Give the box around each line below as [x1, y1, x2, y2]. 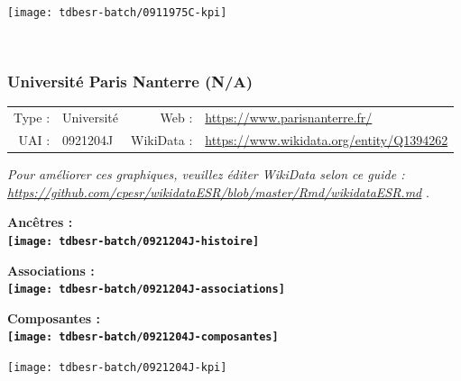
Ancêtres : [7, 213, 73, 231]
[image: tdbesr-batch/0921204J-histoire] [7, 234, 260, 248]
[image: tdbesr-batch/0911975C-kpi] [7, 6, 227, 19]
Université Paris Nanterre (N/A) [7, 70, 254, 93]
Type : [14, 108, 51, 127]
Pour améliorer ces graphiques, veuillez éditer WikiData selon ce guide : [7, 165, 405, 184]
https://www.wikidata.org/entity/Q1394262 [205, 131, 448, 150]
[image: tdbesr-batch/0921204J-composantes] [7, 331, 279, 344]
